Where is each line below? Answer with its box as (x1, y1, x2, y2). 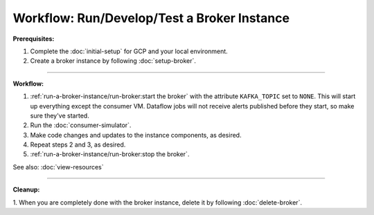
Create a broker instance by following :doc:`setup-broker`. (30, 57, 197, 65)
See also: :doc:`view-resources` (12, 162, 104, 171)
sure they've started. (30, 111, 89, 120)
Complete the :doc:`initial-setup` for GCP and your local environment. (30, 47, 228, 55)
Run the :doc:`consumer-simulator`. (30, 121, 132, 129)
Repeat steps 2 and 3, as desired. (30, 140, 126, 149)
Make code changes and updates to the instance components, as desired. (30, 131, 242, 139)
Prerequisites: (12, 35, 55, 43)
